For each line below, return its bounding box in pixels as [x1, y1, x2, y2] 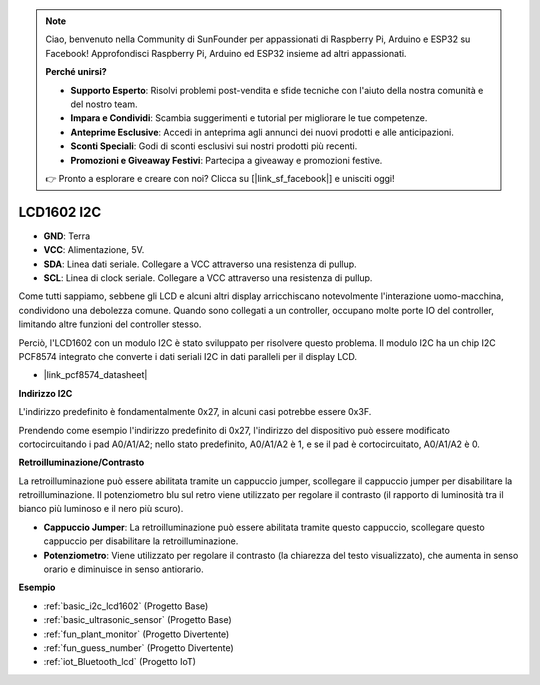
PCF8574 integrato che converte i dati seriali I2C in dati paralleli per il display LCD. [18, 350, 357, 362]
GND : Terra [43, 230, 90, 242]
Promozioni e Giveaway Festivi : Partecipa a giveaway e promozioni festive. [70, 154, 383, 166]
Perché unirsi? [45, 66, 107, 78]
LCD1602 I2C [18, 203, 102, 220]
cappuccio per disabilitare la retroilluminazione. [43, 535, 239, 547]
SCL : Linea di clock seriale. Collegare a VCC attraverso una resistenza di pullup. [43, 271, 373, 284]
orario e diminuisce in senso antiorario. [43, 563, 204, 575]
